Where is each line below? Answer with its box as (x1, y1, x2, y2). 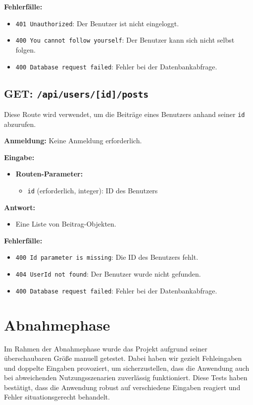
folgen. (15, 44, 36, 55)
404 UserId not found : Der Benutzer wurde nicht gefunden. (15, 269, 201, 279)
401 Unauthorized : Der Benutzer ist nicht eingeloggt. (15, 18, 179, 28)
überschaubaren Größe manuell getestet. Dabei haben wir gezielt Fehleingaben (4, 353, 242, 363)
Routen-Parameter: (15, 169, 83, 179)
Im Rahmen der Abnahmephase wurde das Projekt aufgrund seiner (4, 343, 207, 353)
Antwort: (4, 202, 36, 212)
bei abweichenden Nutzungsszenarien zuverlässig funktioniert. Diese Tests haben (4, 372, 248, 383)
